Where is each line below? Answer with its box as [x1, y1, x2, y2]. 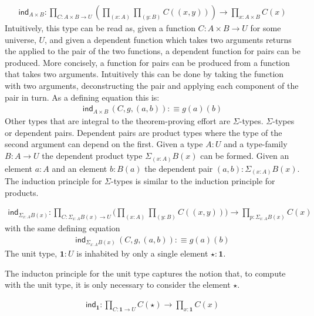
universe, [5, 33, 36, 45]
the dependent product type [42, 149, 143, 161]
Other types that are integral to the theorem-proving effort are [5, 115, 231, 127]
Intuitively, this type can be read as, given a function [5, 22, 195, 34]
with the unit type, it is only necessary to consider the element [5, 278, 231, 291]
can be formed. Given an [200, 149, 289, 161]
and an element [52, 162, 107, 174]
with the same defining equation [5, 222, 120, 234]
